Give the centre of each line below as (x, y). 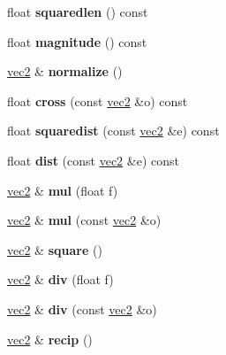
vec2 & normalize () (65, 71)
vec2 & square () (55, 249)
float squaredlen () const (78, 12)
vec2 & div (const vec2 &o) (82, 309)
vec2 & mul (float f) (63, 190)
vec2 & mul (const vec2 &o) (84, 220)
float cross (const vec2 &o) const (98, 100)
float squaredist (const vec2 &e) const (113, 131)
